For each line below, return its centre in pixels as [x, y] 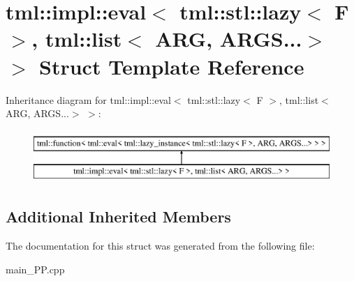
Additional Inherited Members [118, 217]
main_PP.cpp [35, 269]
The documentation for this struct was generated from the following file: [160, 246]
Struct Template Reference [172, 66]
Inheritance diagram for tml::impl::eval [88, 99]
